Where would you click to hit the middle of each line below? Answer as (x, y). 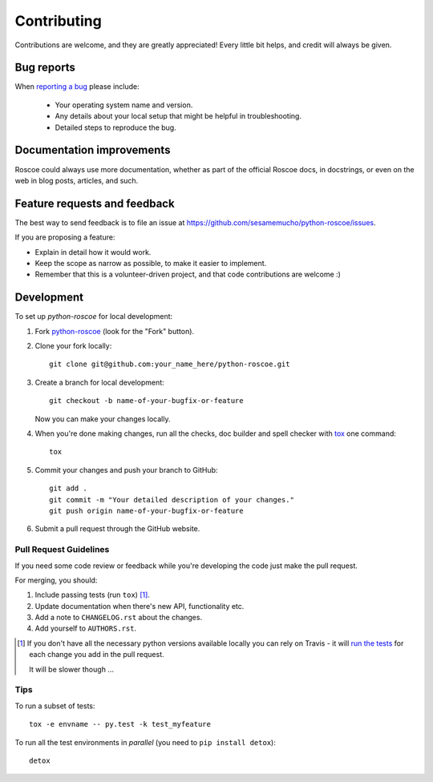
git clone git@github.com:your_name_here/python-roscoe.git (170, 364)
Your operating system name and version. (124, 105)
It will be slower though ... (71, 669)
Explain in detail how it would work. (93, 252)
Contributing (58, 21)
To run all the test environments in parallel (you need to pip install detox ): (145, 742)
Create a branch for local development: (99, 382)
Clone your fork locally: (73, 346)
